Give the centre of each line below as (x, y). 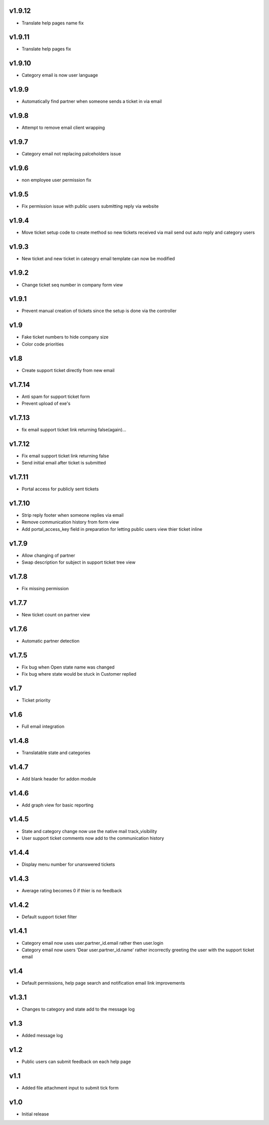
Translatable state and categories (56, 752)
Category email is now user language (60, 75)
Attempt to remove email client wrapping (63, 128)
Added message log (42, 1036)
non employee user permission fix (57, 180)
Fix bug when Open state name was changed (68, 667)
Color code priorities (43, 344)
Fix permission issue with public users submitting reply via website (90, 206)
